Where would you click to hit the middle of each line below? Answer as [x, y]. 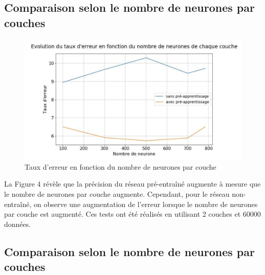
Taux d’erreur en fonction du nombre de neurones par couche [120, 166]
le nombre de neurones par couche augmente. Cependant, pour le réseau [117, 193]
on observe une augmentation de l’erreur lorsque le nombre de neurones [146, 204]
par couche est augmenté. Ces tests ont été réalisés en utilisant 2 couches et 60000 [132, 214]
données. [18, 224]
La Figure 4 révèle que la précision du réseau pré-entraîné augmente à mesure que [132, 184]
